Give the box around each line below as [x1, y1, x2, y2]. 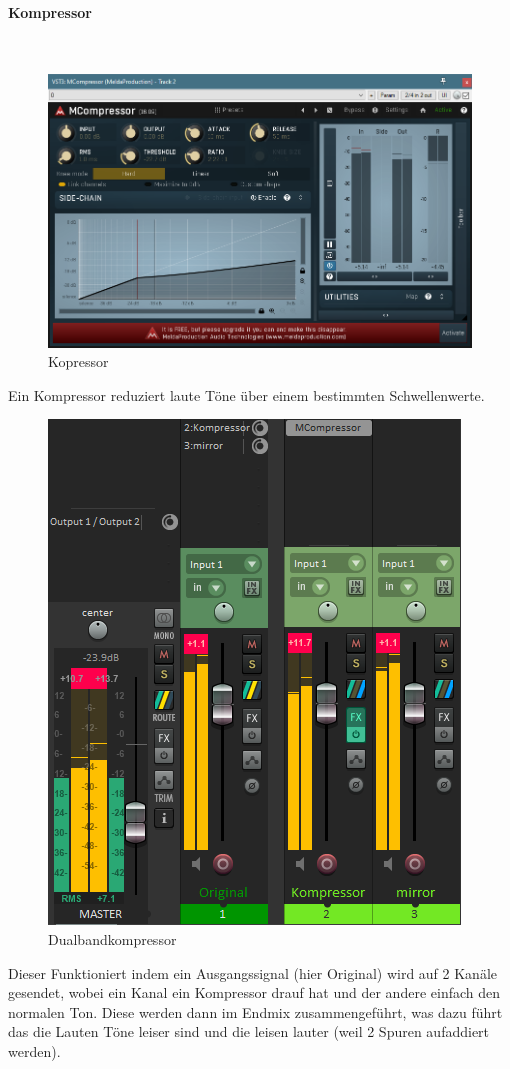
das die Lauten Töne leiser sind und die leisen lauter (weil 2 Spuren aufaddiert [8, 1021, 490, 1042]
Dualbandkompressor [48, 928, 177, 949]
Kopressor [48, 351, 109, 372]
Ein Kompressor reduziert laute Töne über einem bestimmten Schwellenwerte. [8, 384, 485, 405]
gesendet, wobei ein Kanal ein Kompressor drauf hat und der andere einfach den [8, 982, 500, 1003]
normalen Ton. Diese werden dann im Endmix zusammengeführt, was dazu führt [8, 1001, 503, 1022]
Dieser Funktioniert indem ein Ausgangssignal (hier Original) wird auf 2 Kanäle [8, 962, 498, 983]
